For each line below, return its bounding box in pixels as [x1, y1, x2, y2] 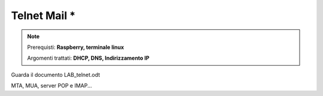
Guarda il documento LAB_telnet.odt [11, 71, 100, 78]
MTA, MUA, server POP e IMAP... [11, 82, 92, 89]
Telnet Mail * [11, 9, 76, 22]
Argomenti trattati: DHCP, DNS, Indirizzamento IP [27, 54, 150, 62]
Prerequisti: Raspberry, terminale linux [27, 44, 124, 51]
